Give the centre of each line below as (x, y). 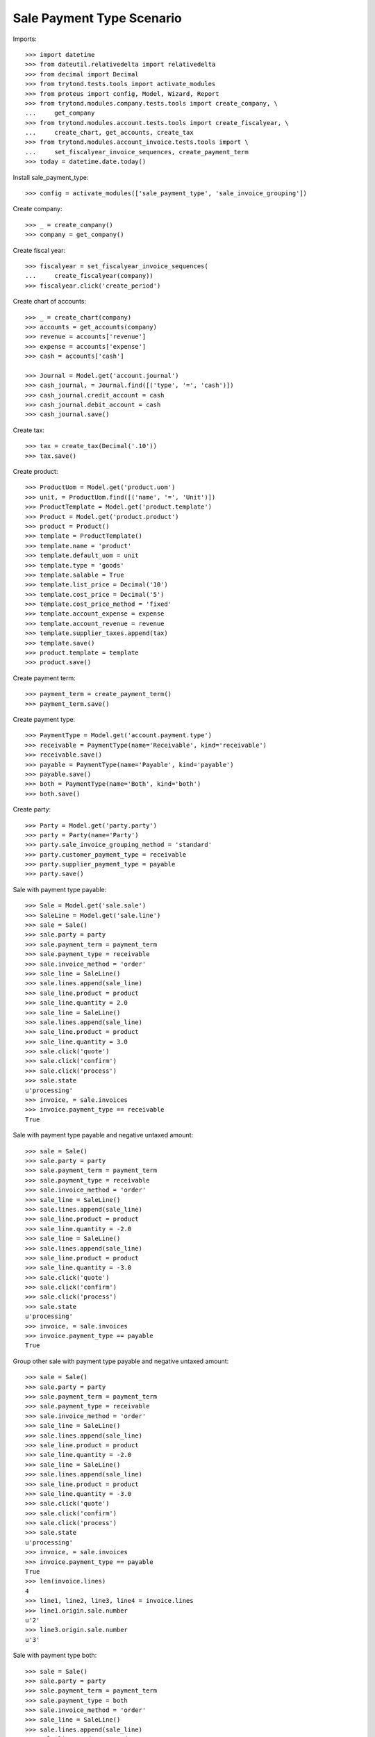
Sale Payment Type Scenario (97, 18)
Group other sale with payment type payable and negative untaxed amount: (121, 1361)
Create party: (32, 809)
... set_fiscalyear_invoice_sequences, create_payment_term (137, 152)
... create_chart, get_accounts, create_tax (109, 133)
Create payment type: (44, 719)
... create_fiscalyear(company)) (90, 276)
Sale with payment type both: (55, 1655)
